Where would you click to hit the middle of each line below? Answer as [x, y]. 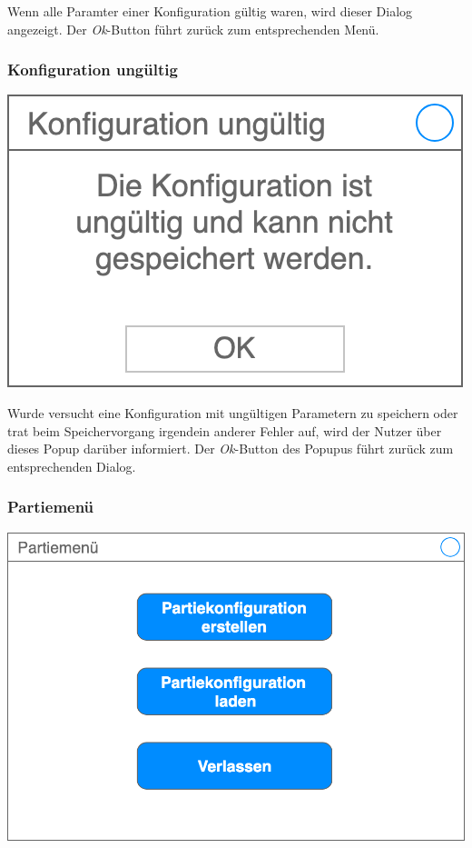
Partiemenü [51, 507]
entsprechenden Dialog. [72, 466]
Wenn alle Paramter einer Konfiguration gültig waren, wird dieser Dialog [210, 11]
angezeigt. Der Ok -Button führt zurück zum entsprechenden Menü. [193, 29]
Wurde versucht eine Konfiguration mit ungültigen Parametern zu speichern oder [233, 413]
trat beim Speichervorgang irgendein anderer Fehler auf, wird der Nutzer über [225, 430]
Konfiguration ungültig [93, 70]
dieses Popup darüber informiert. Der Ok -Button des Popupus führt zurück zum [231, 449]
